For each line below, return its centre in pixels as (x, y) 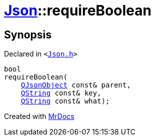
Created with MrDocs (39, 116)
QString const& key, (61, 93)
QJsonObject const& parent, (76, 85)
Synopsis (28, 34)
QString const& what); (65, 101)
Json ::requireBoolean (78, 10)
